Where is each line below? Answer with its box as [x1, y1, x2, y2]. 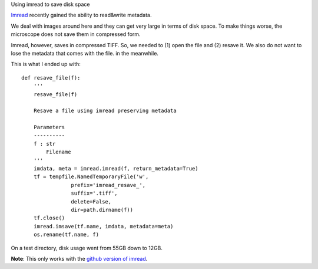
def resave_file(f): [21, 74, 81, 81]
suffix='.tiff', [71, 190, 118, 197]
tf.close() [33, 215, 65, 221]
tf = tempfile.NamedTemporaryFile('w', [33, 173, 149, 180]
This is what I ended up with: [11, 61, 81, 68]
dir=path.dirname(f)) [71, 206, 134, 213]
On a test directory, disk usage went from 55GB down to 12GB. [11, 244, 163, 251]
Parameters [33, 124, 65, 131]
